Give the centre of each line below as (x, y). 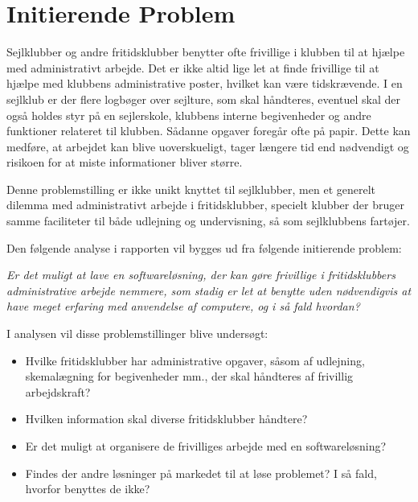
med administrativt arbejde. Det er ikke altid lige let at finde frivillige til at (193, 67)
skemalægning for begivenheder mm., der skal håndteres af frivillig (189, 376)
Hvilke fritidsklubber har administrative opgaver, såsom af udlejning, (195, 360)
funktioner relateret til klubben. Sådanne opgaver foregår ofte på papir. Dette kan (209, 131)
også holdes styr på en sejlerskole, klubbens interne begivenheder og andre (189, 115)
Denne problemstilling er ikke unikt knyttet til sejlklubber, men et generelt (191, 189)
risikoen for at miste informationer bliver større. (125, 162)
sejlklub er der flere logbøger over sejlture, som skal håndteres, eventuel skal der (203, 99)
